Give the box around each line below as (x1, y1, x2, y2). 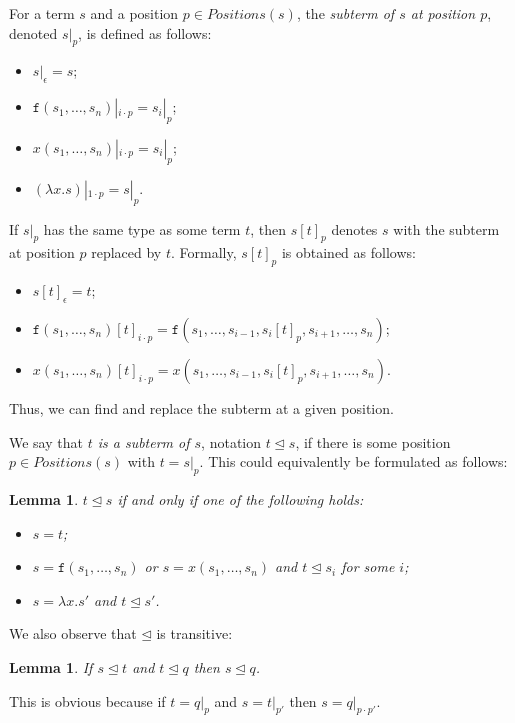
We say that (9, 431, 83, 452)
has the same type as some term (43, 218, 241, 239)
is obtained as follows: (281, 242, 416, 263)
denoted (9, 22, 58, 43)
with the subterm (393, 218, 500, 239)
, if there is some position (295, 431, 451, 452)
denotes (331, 218, 378, 239)
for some (341, 556, 395, 577)
